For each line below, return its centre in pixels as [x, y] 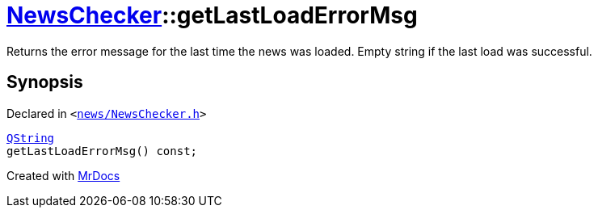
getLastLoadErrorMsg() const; [102, 151]
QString [31, 138]
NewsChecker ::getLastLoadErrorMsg [212, 15]
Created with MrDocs [63, 175]
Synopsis [45, 82]
